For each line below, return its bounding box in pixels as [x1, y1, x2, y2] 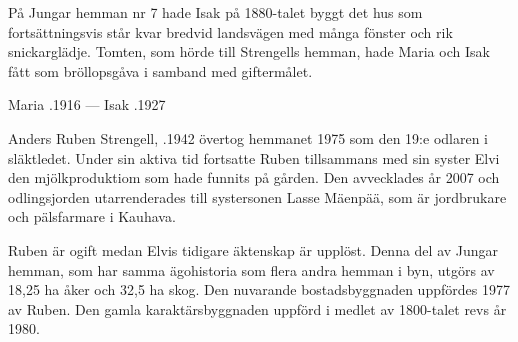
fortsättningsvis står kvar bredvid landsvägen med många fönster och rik [8, 21, 453, 42]
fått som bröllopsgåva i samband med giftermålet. [8, 60, 313, 81]
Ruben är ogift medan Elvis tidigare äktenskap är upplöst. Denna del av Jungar [8, 239, 499, 260]
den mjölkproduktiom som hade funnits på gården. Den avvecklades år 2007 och [8, 167, 500, 188]
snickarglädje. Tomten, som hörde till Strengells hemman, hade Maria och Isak [8, 41, 490, 62]
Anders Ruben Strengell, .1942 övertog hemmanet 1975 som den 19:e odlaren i [8, 127, 488, 148]
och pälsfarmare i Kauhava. [8, 206, 176, 227]
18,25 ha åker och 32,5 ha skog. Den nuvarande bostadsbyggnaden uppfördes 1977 [8, 279, 510, 300]
